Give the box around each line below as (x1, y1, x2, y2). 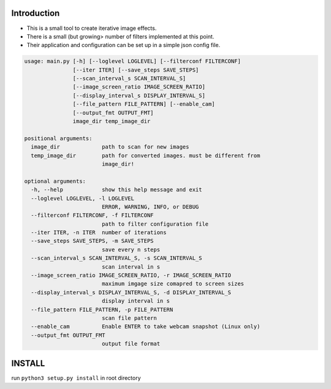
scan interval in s (101, 263, 161, 270)
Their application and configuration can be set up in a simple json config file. (26, 42, 221, 49)
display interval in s (101, 297, 170, 305)
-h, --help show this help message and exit (31, 187, 202, 193)
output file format (101, 340, 161, 347)
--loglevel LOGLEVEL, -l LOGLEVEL (31, 194, 135, 202)
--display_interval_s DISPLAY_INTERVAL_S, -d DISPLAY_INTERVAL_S (31, 289, 232, 296)
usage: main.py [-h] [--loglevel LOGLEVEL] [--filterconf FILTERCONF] (24, 58, 242, 65)
